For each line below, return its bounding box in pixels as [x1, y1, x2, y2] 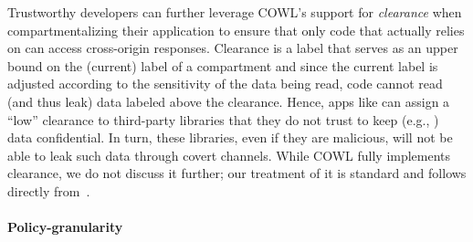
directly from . [7, 181, 90, 200]
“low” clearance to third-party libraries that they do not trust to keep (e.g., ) [7, 110, 439, 129]
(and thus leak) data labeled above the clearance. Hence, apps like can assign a [7, 91, 450, 110]
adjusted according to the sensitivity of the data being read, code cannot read [7, 74, 443, 93]
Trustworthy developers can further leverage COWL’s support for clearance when [7, 3, 462, 21]
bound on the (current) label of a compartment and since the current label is [7, 56, 438, 75]
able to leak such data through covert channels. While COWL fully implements [7, 145, 451, 164]
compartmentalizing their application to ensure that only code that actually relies [7, 20, 465, 39]
